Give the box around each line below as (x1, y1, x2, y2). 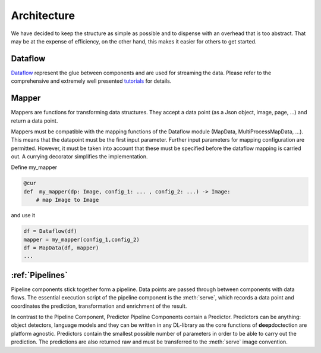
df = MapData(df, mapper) (23, 245, 99, 251)
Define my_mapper (11, 164, 58, 171)
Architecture (11, 9, 75, 22)
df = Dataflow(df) (23, 228, 77, 235)
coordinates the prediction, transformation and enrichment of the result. (11, 302, 187, 310)
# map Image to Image (36, 196, 99, 204)
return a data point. (11, 117, 58, 124)
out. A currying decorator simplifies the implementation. (11, 153, 148, 160)
